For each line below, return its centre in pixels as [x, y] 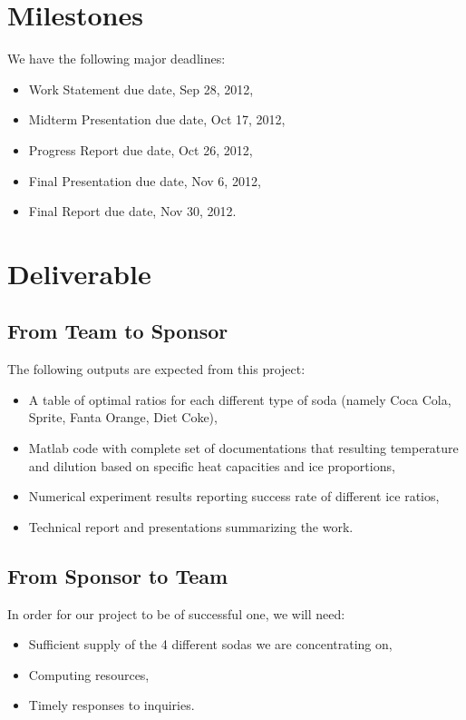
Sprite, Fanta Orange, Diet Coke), [123, 417]
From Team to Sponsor [118, 331]
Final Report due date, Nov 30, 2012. [132, 211]
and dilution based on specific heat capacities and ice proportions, [212, 465]
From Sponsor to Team [118, 575]
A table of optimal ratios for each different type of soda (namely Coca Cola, [240, 399]
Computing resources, [89, 674]
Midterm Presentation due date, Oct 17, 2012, [157, 119]
